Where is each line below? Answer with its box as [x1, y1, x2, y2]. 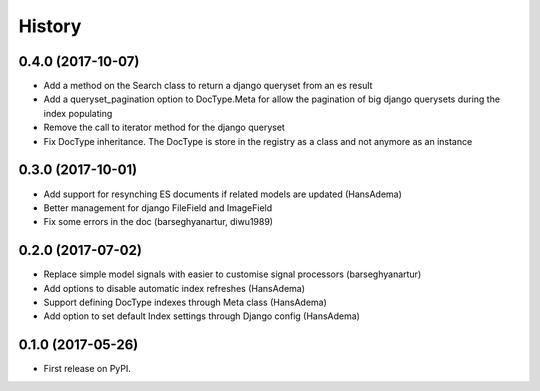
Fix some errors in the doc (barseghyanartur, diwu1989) [43, 216, 274, 228]
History [18, 15, 82, 37]
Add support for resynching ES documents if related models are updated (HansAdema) [43, 188, 402, 200]
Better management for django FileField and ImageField [43, 201, 273, 214]
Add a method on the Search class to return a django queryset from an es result [43, 80, 373, 92]
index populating [43, 107, 113, 119]
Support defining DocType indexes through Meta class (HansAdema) [43, 296, 327, 308]
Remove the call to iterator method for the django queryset [43, 121, 285, 134]
